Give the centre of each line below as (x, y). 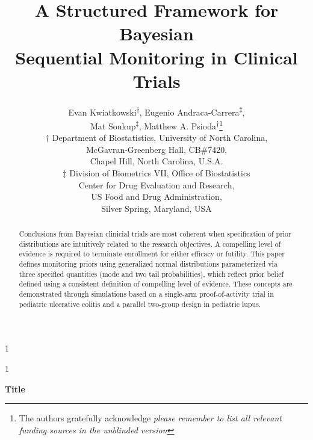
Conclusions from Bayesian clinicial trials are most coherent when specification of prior (155, 234)
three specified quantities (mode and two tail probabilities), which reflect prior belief (151, 274)
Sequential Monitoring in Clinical (156, 57)
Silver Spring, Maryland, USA (156, 208)
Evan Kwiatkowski (102, 112)
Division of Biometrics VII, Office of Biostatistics (160, 172)
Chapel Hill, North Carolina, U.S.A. (156, 161)
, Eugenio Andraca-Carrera (189, 112)
